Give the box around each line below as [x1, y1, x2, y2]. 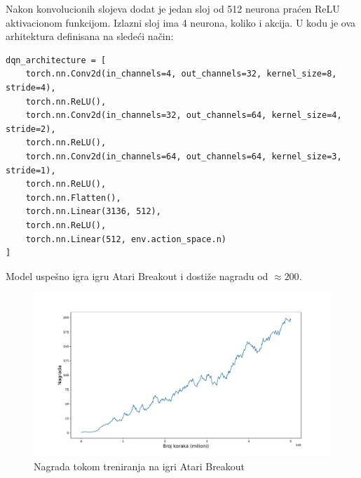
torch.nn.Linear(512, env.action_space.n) [25, 234, 226, 244]
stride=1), [6, 165, 56, 175]
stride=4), [6, 82, 56, 93]
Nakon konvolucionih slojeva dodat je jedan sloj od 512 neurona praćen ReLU [6, 1, 340, 15]
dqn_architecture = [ [6, 55, 107, 65]
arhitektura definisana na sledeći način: [6, 29, 174, 44]
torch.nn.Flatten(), [25, 192, 121, 203]
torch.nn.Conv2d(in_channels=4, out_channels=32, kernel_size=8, [25, 69, 337, 79]
